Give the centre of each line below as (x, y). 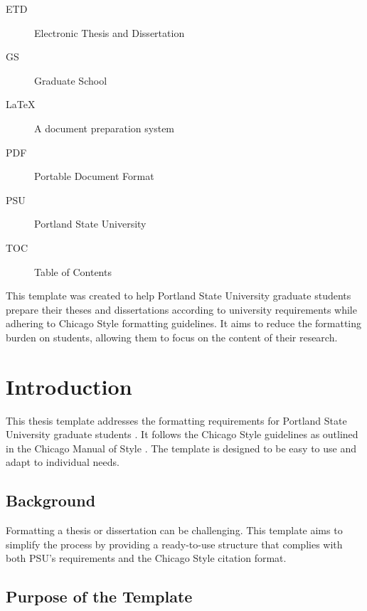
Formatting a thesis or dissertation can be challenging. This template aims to (174, 530)
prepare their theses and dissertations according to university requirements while (181, 309)
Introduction (69, 386)
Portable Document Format (94, 176)
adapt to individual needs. (63, 462)
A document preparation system (105, 128)
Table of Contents (73, 271)
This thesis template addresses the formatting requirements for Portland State (176, 420)
